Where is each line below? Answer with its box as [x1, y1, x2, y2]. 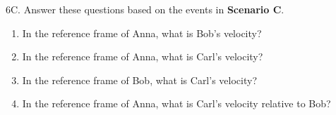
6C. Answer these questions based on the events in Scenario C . [6, 2, 284, 16]
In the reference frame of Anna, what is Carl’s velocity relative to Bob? [22, 96, 331, 111]
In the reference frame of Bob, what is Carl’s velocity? [22, 72, 257, 87]
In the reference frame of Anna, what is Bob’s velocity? [22, 25, 262, 40]
